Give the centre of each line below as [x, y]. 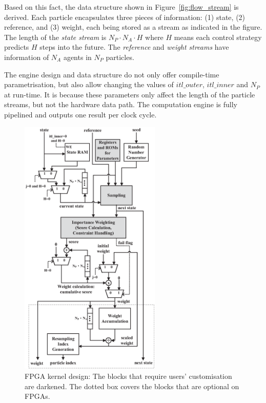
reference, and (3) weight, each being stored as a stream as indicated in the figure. [133, 27]
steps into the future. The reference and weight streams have [134, 47]
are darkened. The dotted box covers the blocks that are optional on [132, 386]
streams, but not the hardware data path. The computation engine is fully [121, 104]
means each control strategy [218, 37]
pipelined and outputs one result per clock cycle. [80, 114]
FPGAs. [37, 396]
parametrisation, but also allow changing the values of [89, 84]
